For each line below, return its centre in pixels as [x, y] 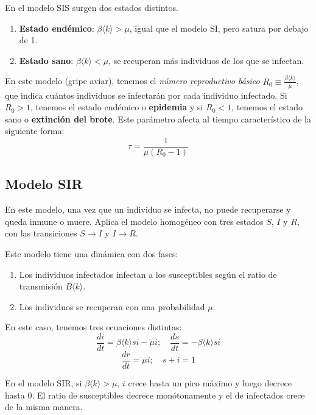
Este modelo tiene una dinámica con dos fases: [92, 253]
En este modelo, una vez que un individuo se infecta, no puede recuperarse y [148, 209]
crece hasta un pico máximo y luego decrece [210, 383]
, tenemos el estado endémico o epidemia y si [117, 107]
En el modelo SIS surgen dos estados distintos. [92, 7]
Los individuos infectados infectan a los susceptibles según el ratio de [148, 274]
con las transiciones [41, 233]
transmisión [41, 286]
